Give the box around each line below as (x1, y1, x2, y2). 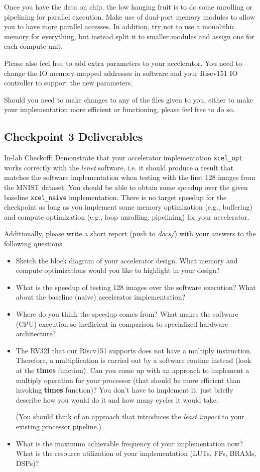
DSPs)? (16, 457, 39, 468)
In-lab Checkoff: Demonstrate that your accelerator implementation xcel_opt (4, 152, 242, 163)
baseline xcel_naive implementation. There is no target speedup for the (4, 192, 227, 202)
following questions (4, 238, 62, 249)
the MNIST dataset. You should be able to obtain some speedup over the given (4, 181, 248, 192)
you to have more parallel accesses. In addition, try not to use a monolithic (4, 21, 235, 32)
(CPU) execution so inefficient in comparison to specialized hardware (16, 318, 228, 329)
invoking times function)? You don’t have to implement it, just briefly (16, 385, 233, 395)
